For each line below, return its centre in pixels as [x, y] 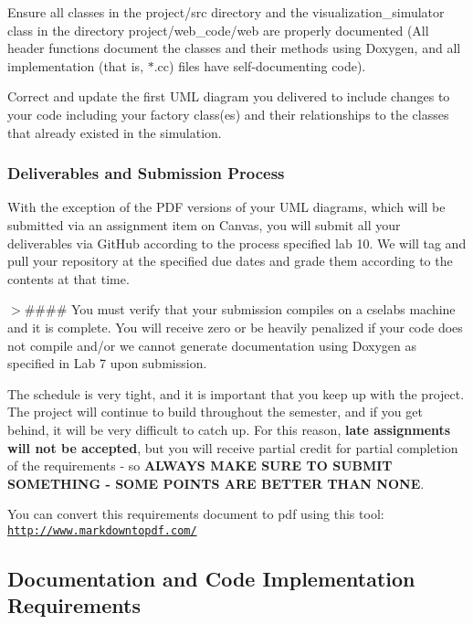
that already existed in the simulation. [115, 132]
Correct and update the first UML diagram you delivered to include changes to [229, 96]
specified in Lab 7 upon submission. [107, 363]
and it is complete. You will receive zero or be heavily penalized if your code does [235, 327]
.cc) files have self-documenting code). [260, 65]
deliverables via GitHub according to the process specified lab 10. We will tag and [237, 243]
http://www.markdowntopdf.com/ [102, 530]
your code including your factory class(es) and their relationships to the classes [228, 114]
